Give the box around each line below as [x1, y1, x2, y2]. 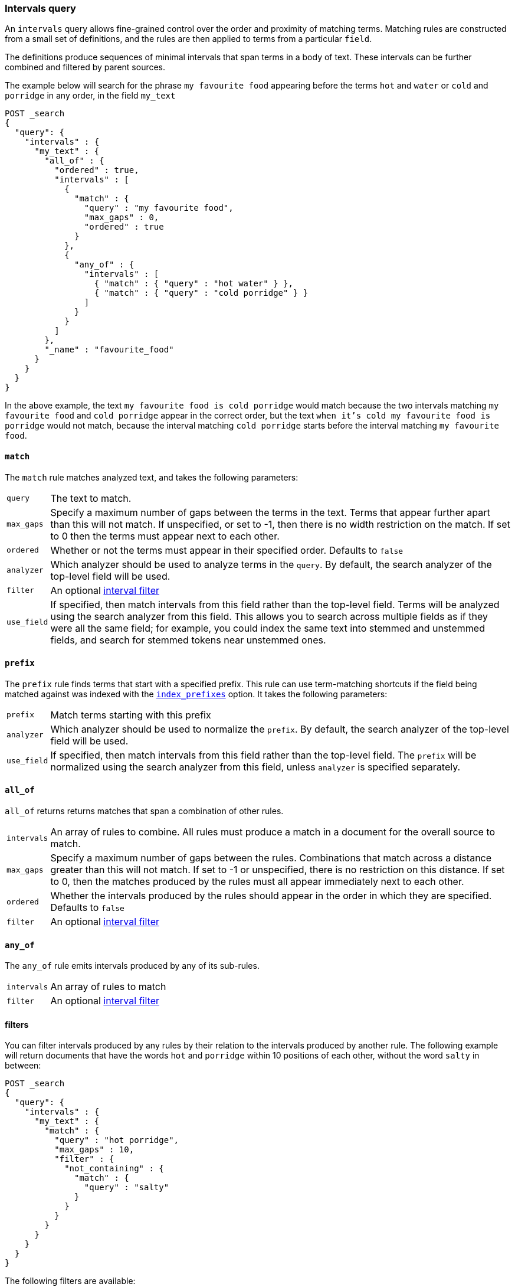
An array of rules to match [50, 981, 166, 993]
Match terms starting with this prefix [50, 708, 211, 721]
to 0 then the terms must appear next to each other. [50, 530, 280, 542]
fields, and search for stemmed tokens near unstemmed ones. [50, 633, 326, 646]
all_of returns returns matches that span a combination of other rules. [5, 806, 284, 816]
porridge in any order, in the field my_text [5, 90, 176, 101]
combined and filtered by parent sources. [5, 62, 166, 73]
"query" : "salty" [84, 1183, 169, 1193]
